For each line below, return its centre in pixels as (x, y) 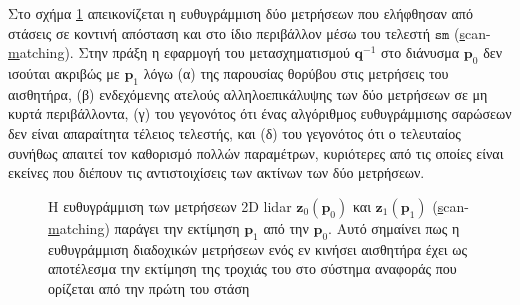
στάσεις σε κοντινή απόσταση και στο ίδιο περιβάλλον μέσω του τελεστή (219, 32)
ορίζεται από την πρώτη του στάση (149, 287)
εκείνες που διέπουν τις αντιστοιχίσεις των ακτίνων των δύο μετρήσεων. (216, 172)
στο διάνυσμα (420, 52)
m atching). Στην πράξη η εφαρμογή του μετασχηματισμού (179, 52)
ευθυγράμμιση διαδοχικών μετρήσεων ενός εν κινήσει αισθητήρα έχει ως (258, 248)
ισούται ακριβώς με (64, 72)
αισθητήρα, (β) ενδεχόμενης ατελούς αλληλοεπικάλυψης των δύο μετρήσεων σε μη (248, 93)
